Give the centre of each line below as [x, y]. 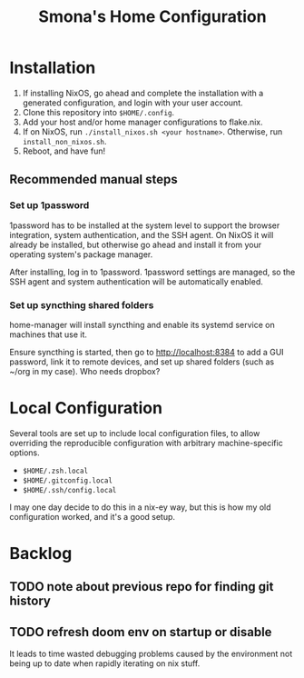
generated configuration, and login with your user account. [132, 103]
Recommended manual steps [94, 179]
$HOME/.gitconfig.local [68, 480]
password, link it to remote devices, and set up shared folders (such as [142, 362]
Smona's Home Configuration [152, 17]
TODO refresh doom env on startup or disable [141, 632]
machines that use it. [49, 334]
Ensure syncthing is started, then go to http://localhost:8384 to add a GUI [147, 352]
